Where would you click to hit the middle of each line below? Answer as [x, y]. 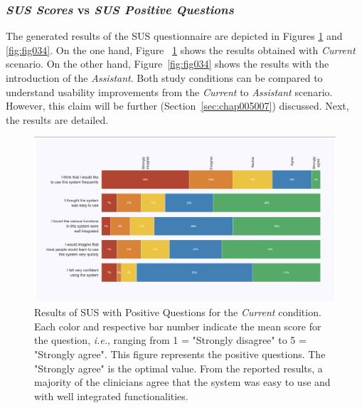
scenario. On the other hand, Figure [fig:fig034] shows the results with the [167, 64]
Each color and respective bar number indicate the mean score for [178, 326]
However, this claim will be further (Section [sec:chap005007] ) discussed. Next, [177, 106]
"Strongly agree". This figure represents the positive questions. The [180, 354]
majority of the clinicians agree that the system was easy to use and [182, 382]
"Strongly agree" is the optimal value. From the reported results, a [179, 368]
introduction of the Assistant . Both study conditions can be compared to [164, 78]
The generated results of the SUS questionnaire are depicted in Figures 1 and [174, 36]
